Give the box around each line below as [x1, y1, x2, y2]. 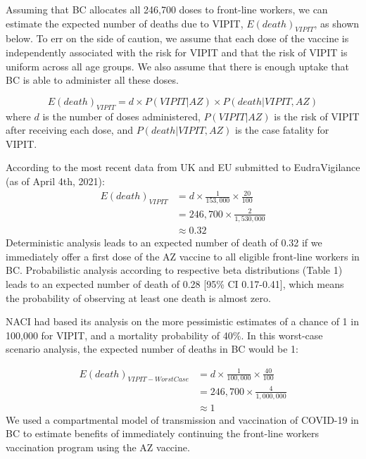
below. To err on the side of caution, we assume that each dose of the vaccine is [6, 31, 349, 46]
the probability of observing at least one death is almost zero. [6, 290, 271, 305]
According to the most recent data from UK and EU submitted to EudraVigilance [6, 160, 360, 175]
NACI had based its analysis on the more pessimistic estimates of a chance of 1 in [6, 314, 359, 329]
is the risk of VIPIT [274, 108, 360, 123]
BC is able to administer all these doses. [6, 73, 179, 87]
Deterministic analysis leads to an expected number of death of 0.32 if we [6, 235, 322, 250]
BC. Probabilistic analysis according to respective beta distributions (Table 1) [6, 263, 343, 277]
